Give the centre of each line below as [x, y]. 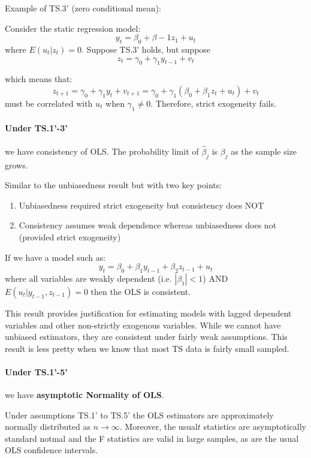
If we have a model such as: [55, 257]
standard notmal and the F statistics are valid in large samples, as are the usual [152, 438]
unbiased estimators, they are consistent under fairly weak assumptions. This [146, 337]
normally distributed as [48, 427]
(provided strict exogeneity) [70, 236]
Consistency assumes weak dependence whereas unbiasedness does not [148, 225]
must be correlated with [49, 103]
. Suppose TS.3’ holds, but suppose [146, 49]
